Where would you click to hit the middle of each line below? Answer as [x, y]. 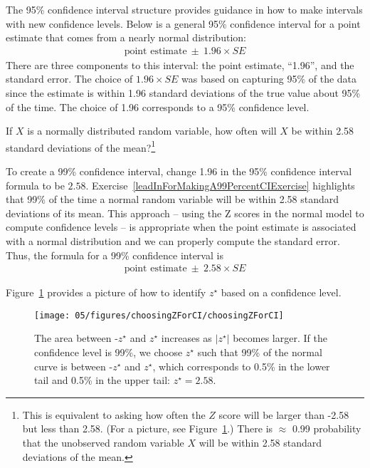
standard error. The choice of [69, 79]
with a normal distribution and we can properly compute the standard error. [173, 241]
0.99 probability [327, 428]
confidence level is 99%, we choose [109, 352]
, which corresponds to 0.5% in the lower [241, 366]
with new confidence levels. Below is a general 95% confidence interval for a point [183, 23]
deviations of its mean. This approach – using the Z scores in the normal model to [185, 213]
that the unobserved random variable [103, 443]
